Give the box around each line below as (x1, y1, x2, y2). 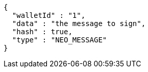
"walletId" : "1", (12, 11, 86, 19)
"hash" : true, (12, 28, 72, 36)
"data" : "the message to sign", (12, 19, 146, 28)
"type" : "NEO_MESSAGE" (12, 36, 107, 44)
